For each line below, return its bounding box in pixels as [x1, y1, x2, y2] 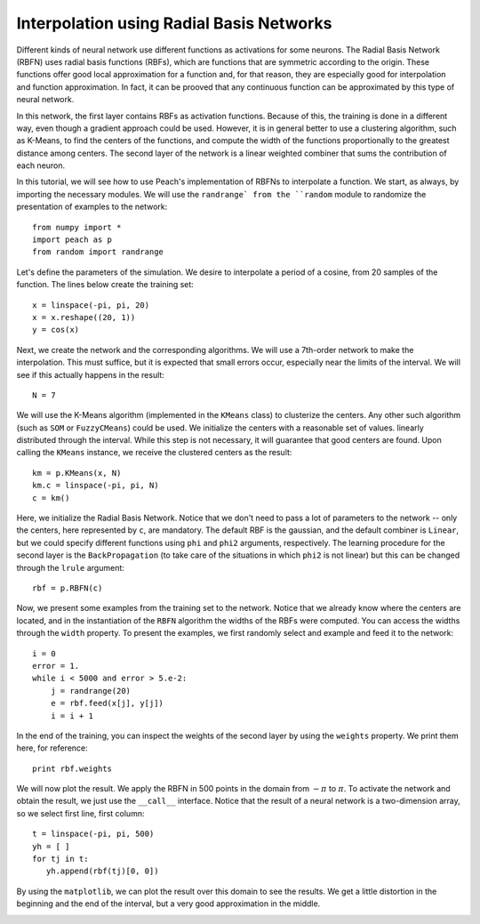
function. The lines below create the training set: [16, 279, 195, 290]
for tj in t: [32, 854, 89, 864]
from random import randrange [32, 247, 164, 257]
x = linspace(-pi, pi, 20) [32, 300, 150, 310]
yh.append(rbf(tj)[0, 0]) [45, 866, 159, 876]
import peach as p [32, 235, 113, 245]
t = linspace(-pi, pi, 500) [32, 829, 155, 840]
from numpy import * [32, 222, 122, 232]
